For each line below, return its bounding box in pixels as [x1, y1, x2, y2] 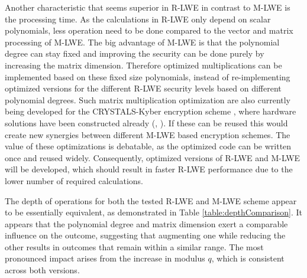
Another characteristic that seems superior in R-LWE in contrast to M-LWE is [5, 1, 290, 13]
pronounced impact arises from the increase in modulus [5, 252, 205, 264]
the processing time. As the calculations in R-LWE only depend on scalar [5, 12, 271, 25]
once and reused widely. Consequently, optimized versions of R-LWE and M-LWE [5, 151, 300, 163]
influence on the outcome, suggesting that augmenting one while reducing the [5, 229, 286, 241]
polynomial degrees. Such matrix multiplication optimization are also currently [5, 93, 290, 106]
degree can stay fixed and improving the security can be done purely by [5, 47, 264, 60]
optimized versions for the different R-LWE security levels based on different [5, 82, 282, 94]
